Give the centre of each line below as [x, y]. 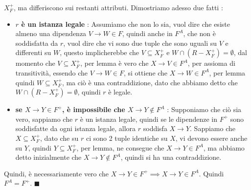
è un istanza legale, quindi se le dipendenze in [148, 119]
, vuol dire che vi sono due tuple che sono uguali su [140, 43]
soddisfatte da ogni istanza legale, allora [76, 128]
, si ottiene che [146, 72]
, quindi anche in [148, 33]
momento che [35, 63]
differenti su [33, 52]
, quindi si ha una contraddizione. [171, 157]
